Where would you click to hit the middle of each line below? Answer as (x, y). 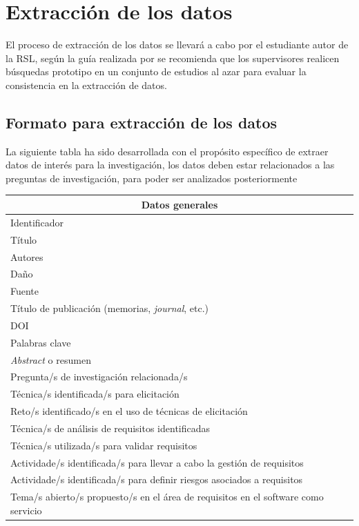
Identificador (37, 222)
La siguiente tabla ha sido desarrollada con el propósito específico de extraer (167, 151)
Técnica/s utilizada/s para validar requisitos (104, 445)
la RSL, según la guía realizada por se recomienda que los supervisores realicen (173, 58)
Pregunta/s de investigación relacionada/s (99, 377)
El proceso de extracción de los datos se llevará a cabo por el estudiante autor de (177, 45)
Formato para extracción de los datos (142, 122)
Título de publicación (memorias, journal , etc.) (110, 308)
